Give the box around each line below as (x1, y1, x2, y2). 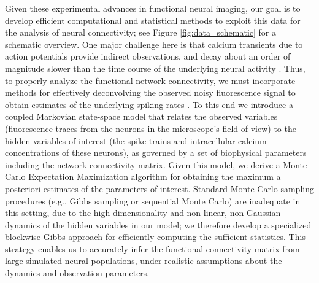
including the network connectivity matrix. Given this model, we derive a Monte (5, 158, 307, 171)
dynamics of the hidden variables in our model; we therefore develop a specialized (5, 218, 312, 231)
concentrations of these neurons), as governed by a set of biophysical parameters (5, 146, 307, 159)
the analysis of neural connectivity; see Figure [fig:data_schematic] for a (5, 26, 277, 39)
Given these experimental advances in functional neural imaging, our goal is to (5, 2, 301, 14)
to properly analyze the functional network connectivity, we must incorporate (5, 74, 296, 87)
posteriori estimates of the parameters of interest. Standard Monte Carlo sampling (5, 182, 314, 195)
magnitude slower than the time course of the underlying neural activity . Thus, (5, 61, 306, 74)
